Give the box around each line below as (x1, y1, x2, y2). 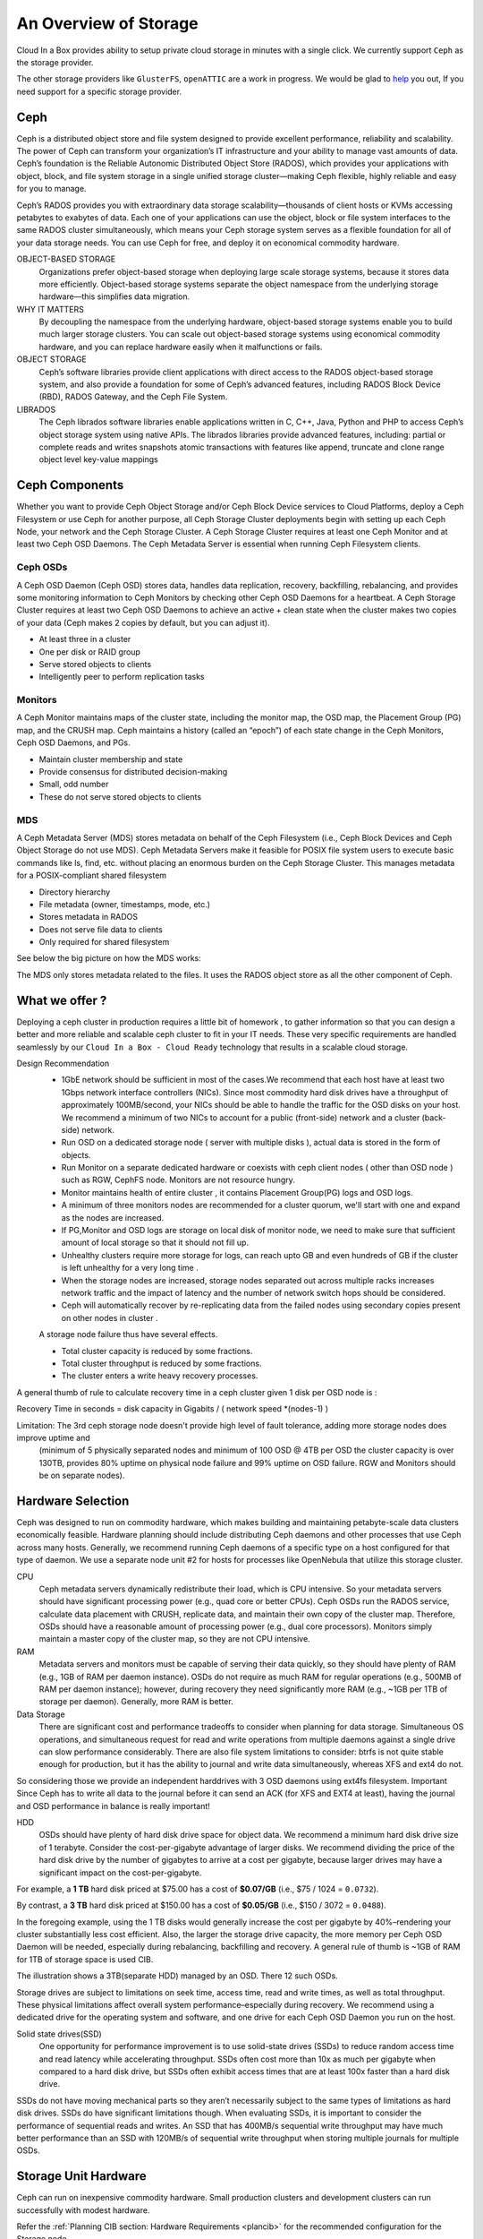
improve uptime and (16, 1432, 90, 1443)
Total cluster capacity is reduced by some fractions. (61, 1345, 253, 1356)
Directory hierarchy (38, 887, 111, 897)
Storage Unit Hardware (16, 2168, 147, 2184)
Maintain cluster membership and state (38, 753, 183, 765)
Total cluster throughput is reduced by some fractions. (61, 1358, 262, 1368)
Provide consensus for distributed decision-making (38, 767, 228, 777)
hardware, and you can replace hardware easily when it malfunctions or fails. (38, 341, 323, 352)
